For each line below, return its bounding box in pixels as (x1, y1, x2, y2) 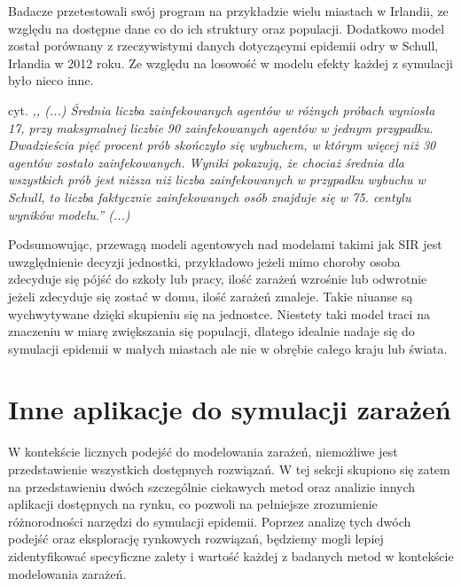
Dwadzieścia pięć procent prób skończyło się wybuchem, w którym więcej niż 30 (8, 136, 436, 154)
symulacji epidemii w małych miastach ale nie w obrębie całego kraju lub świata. (8, 339, 448, 357)
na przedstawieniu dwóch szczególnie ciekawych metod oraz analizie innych (8, 477, 416, 496)
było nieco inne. (8, 71, 94, 90)
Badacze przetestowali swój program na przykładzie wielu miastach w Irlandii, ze (8, 2, 449, 20)
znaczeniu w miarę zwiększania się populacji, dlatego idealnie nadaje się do (8, 322, 415, 340)
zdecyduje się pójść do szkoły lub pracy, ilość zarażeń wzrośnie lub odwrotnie (8, 270, 427, 288)
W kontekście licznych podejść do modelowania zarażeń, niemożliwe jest (8, 442, 398, 461)
